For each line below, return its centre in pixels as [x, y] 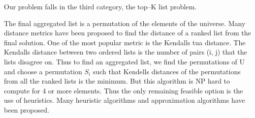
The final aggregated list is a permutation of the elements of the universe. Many [125, 23]
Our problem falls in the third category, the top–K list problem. [100, 6]
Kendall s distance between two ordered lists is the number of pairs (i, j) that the [126, 52]
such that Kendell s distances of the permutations [167, 71]
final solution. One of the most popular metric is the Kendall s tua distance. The [125, 42]
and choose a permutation [43, 71]
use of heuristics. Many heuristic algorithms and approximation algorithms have [125, 100]
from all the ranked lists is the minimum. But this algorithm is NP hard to [117, 81]
